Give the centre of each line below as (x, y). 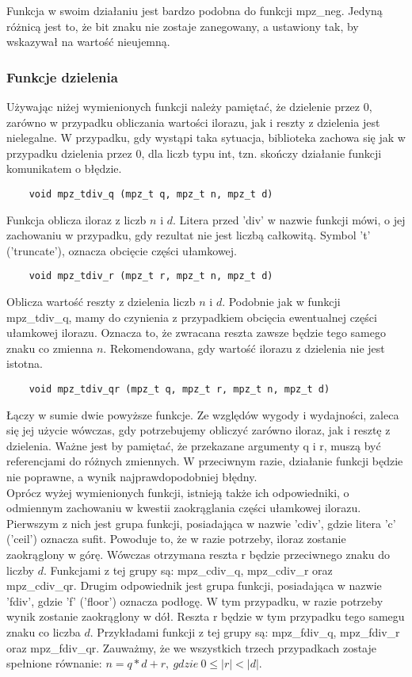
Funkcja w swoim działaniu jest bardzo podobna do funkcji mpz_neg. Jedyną (195, 10)
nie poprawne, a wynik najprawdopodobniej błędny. (132, 477)
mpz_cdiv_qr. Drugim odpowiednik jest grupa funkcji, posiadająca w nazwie (194, 585)
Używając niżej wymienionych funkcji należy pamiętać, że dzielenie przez (183, 106)
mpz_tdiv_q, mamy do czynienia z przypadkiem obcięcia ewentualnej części (192, 317)
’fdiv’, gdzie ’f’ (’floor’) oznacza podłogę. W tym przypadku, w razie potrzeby (195, 601)
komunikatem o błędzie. (64, 168)
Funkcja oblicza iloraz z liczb (76, 219)
